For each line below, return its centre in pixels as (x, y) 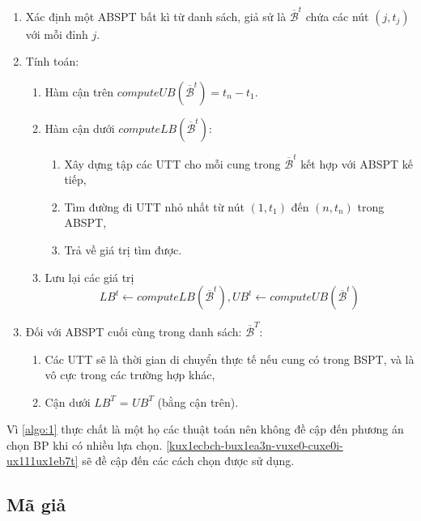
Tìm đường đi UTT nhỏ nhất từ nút (154, 206)
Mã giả (36, 504)
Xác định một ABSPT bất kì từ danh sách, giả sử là (156, 16)
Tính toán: (52, 61)
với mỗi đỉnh (57, 34)
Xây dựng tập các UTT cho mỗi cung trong (172, 163)
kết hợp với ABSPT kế (357, 163)
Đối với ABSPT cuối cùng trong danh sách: (134, 331)
